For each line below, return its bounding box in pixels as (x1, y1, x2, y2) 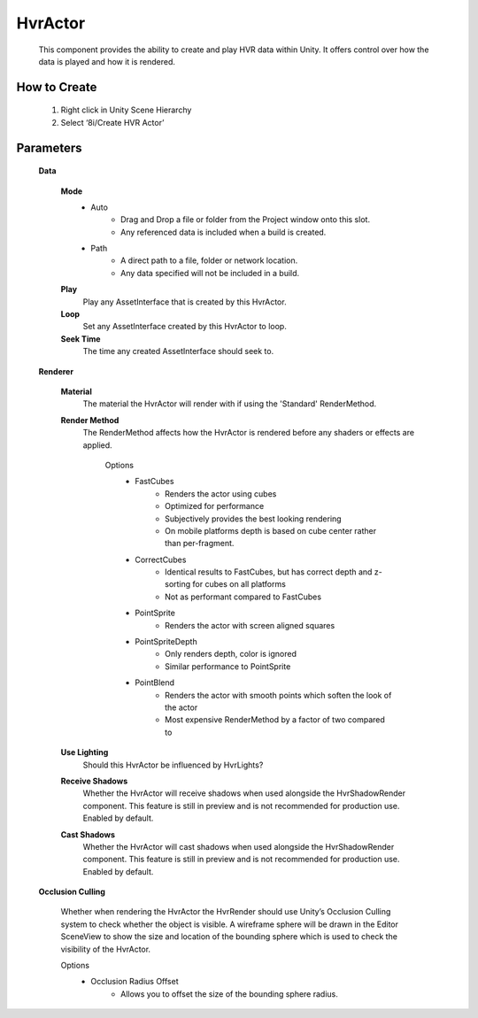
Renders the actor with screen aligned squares (165, 620, 335, 630)
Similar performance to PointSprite (165, 660, 291, 672)
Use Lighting (60, 747, 109, 758)
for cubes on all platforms (192, 579, 287, 590)
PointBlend (135, 677, 175, 688)
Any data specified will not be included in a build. (120, 267, 300, 278)
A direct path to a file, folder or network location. (120, 255, 298, 266)
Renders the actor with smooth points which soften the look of (165, 690, 392, 700)
